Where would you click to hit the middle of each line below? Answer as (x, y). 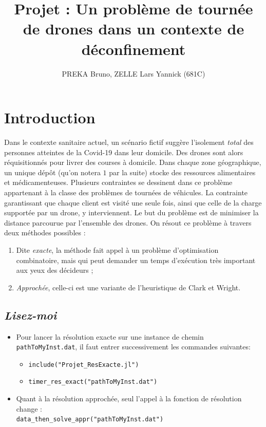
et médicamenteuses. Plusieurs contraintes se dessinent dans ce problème (118, 182)
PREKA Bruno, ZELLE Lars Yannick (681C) (134, 73)
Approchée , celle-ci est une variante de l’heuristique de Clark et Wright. (128, 287)
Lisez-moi (31, 315)
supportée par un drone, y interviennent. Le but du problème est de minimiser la (131, 212)
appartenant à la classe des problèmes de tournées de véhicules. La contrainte (126, 192)
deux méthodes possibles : (45, 233)
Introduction (50, 117)
